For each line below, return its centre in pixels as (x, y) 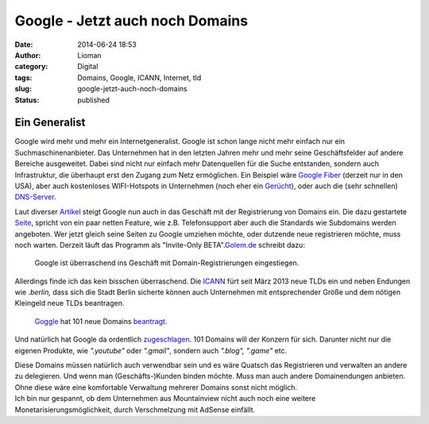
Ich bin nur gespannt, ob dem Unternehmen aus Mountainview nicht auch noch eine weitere (165, 399)
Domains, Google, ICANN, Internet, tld (139, 77)
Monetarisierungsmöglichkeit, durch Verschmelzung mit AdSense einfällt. (135, 410)
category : (31, 67)
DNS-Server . (35, 197)
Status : (27, 100)
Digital (88, 67)
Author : (28, 55)
